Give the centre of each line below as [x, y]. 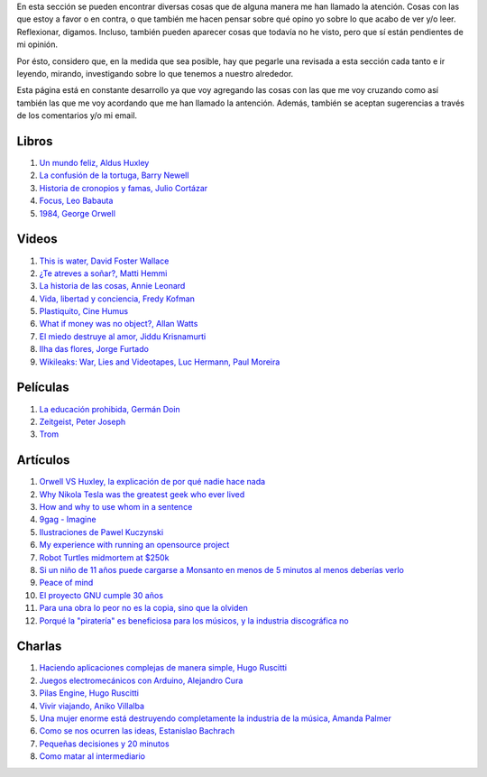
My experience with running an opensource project [134, 545]
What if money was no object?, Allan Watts [119, 324]
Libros [35, 141]
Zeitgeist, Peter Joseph [83, 421]
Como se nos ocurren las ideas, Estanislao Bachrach [137, 731]
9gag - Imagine [68, 520]
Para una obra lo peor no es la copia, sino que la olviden [143, 608]
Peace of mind [66, 583]
